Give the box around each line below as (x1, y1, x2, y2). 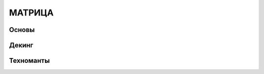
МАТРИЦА (9, 7, 54, 18)
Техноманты (9, 57, 50, 65)
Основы (9, 26, 35, 34)
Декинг (9, 41, 34, 49)
